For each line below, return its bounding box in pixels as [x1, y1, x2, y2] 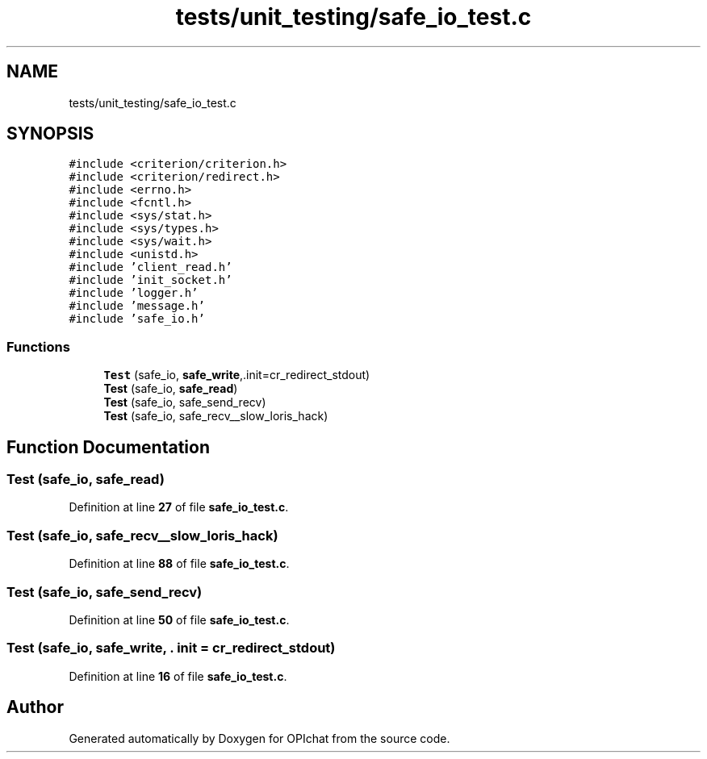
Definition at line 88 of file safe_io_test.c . [69, 557, 290, 571]
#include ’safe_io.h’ [69, 312, 205, 326]
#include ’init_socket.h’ [69, 273, 232, 287]
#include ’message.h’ [69, 299, 205, 313]
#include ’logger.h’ [69, 286, 199, 300]
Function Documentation [6, 436, 210, 457]
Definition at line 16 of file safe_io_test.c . [69, 669, 287, 683]
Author [6, 697, 64, 718]
